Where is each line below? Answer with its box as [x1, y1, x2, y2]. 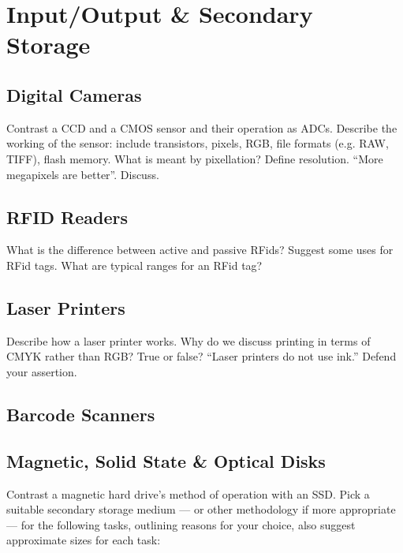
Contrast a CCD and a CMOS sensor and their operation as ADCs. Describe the [6, 119, 397, 136]
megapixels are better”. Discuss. [6, 166, 159, 182]
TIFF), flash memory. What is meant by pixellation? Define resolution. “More [6, 150, 383, 166]
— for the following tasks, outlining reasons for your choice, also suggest [6, 516, 356, 532]
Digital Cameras [6, 82, 142, 106]
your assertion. [6, 363, 77, 379]
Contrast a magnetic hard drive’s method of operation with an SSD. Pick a [6, 485, 370, 502]
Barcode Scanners [6, 402, 155, 426]
